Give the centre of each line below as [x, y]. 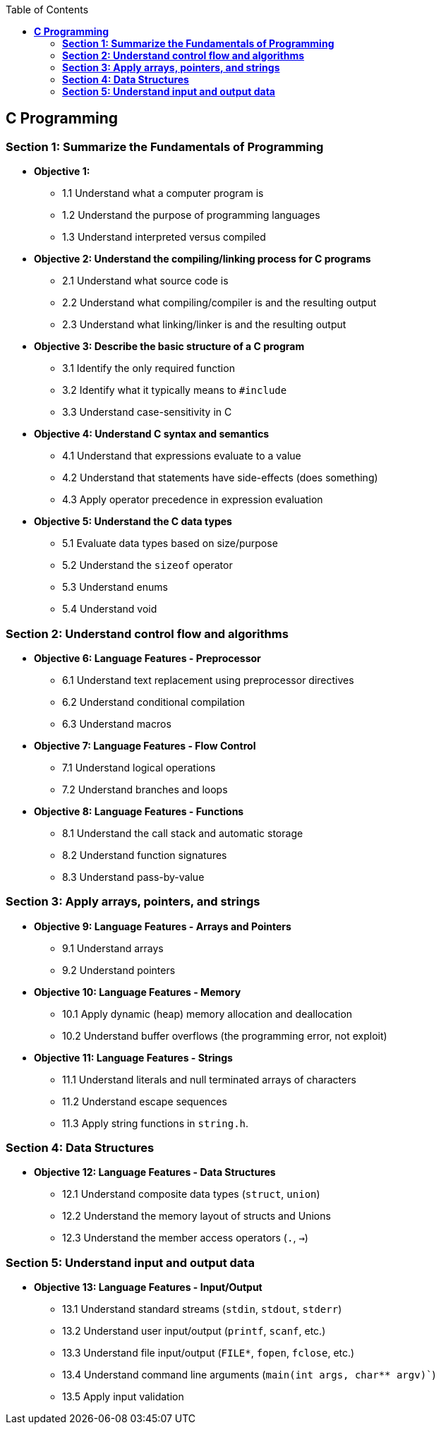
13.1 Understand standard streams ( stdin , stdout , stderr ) [202, 1309]
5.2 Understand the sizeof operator [147, 565]
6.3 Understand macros [117, 723]
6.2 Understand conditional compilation [154, 702]
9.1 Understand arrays [113, 948]
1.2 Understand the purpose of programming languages [191, 215]
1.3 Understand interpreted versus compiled [164, 237]
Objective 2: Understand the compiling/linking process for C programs [203, 259]
